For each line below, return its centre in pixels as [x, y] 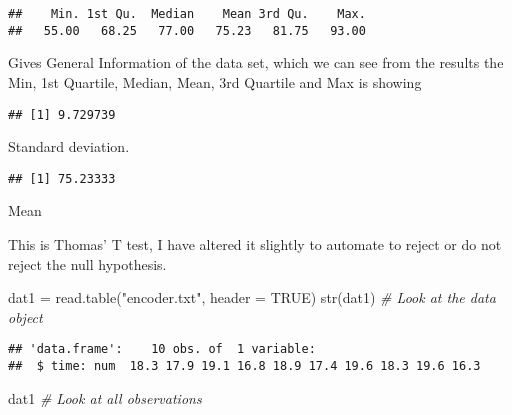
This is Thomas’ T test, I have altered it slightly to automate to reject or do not [255, 244]
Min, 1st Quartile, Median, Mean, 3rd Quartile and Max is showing [215, 81]
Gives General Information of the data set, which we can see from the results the [256, 62]
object [25, 316]
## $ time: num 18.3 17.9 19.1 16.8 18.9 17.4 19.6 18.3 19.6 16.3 [244, 366]
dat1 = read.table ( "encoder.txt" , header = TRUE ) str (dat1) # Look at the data [252, 297]
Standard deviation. [69, 146]
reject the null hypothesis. [87, 263]
